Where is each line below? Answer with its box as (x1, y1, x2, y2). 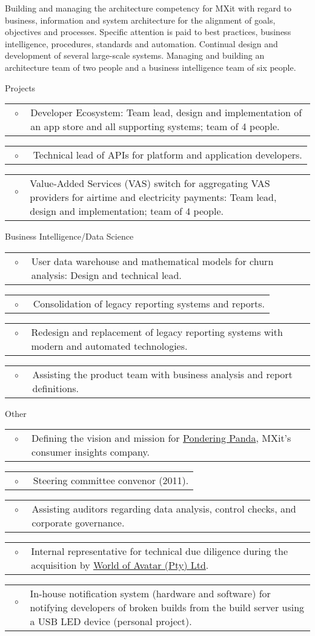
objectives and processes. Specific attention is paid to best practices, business (5, 25, 291, 38)
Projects (5, 81, 36, 94)
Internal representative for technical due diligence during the (31, 544, 288, 559)
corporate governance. (31, 516, 125, 530)
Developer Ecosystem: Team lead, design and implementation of (30, 105, 302, 120)
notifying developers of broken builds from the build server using (30, 600, 305, 615)
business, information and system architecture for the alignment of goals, (5, 13, 276, 26)
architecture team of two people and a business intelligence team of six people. (5, 61, 296, 73)
